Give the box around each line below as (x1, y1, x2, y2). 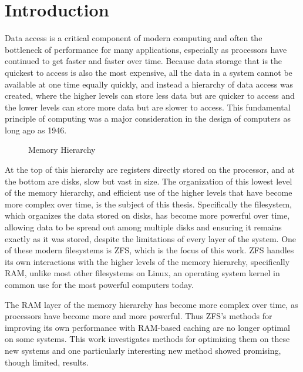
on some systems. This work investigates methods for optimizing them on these (5, 333, 290, 345)
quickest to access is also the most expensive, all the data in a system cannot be (5, 66, 292, 78)
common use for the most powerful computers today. (5, 279, 194, 290)
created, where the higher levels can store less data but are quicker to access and (5, 89, 295, 102)
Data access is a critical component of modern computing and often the (5, 32, 262, 44)
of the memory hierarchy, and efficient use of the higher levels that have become (5, 186, 292, 199)
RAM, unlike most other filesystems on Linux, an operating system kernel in (5, 267, 280, 279)
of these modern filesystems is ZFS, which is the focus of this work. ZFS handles (5, 244, 294, 256)
